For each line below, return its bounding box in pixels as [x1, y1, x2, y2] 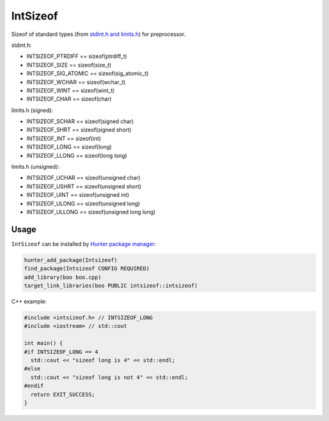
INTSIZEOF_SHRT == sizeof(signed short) [26, 126, 132, 133]
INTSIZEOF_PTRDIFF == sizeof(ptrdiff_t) [26, 52, 127, 60]
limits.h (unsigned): [11, 163, 60, 171]
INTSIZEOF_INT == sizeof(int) [26, 135, 101, 142]
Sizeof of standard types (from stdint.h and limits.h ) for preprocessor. [11, 30, 186, 38]
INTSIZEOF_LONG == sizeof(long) [26, 143, 112, 150]
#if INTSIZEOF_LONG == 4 [24, 348, 99, 355]
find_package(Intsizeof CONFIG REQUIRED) [24, 265, 150, 272]
